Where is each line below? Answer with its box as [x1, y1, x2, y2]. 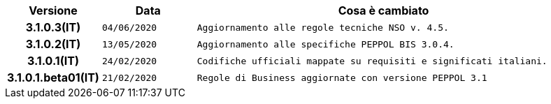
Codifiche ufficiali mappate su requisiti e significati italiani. [196, 55, 548, 66]
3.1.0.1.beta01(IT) [7, 70, 99, 84]
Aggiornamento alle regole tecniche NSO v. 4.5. [196, 22, 449, 33]
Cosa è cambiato [338, 3, 429, 17]
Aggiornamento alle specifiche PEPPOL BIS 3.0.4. [196, 38, 455, 50]
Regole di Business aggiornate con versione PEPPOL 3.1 [196, 72, 487, 83]
